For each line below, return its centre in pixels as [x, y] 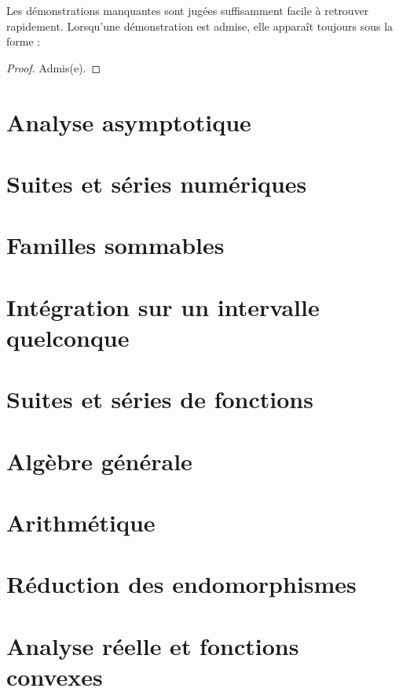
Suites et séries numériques [157, 183]
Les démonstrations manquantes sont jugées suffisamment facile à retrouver [188, 10]
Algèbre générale [99, 460]
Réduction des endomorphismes [181, 584]
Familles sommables [115, 245]
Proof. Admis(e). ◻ [54, 67]
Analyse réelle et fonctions [153, 645]
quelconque [68, 337]
